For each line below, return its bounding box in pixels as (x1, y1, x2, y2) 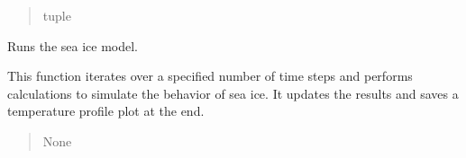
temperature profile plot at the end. (7, 101, 205, 120)
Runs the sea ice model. (7, 36, 138, 55)
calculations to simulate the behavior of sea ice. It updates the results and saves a (7, 83, 459, 102)
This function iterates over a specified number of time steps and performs (7, 66, 413, 85)
